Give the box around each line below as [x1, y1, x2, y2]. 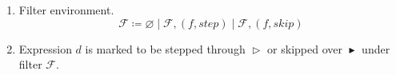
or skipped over [267, 40, 342, 57]
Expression [18, 40, 72, 57]
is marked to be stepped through [85, 40, 246, 57]
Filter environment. [18, 2, 114, 18]
